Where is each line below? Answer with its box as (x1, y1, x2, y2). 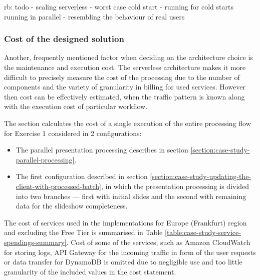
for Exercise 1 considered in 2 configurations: (4, 127, 142, 138)
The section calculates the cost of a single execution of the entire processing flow (4, 117, 251, 128)
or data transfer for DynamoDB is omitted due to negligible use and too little (4, 256, 242, 267)
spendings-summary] (4, 236, 67, 247)
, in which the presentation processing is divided (101, 180, 249, 191)
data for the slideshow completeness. (16, 200, 128, 211)
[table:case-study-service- (164, 227, 241, 237)
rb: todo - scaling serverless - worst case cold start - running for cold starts (4, 1, 233, 11)
